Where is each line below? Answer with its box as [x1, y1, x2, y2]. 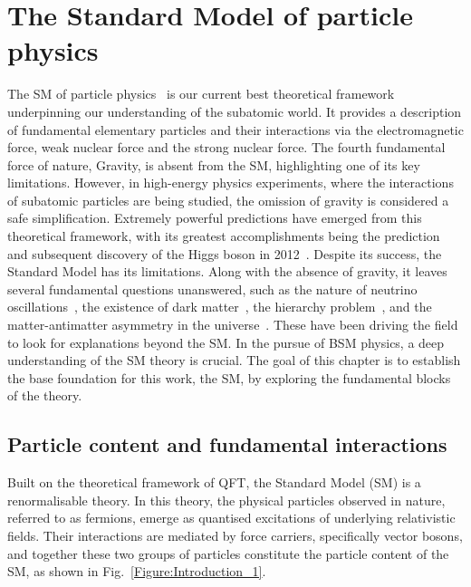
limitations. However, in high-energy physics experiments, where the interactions [7, 173, 454, 192]
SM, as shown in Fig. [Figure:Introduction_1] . [7, 562, 266, 581]
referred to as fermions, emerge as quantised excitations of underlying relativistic [7, 508, 456, 527]
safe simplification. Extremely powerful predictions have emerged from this [7, 208, 422, 227]
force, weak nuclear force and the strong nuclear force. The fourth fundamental [7, 138, 446, 157]
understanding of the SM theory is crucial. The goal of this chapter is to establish [7, 351, 461, 370]
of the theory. [7, 386, 82, 405]
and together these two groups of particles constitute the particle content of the [7, 544, 449, 563]
